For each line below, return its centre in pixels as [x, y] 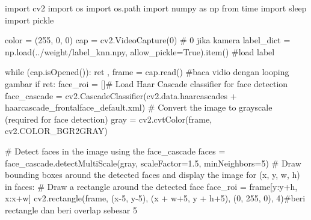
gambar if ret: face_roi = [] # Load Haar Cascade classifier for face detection [146, 83]
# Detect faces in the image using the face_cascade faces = [115, 151]
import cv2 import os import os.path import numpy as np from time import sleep [156, 8]
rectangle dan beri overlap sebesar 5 [71, 209]
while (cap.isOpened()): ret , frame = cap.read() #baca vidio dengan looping [147, 72]
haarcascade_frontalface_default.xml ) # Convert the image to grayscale [139, 107]
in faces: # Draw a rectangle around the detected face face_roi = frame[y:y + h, [151, 186]
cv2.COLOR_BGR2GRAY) [56, 131]
